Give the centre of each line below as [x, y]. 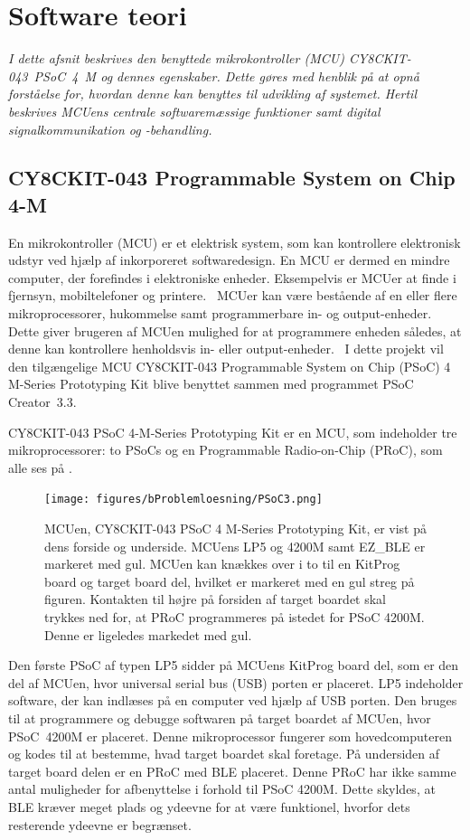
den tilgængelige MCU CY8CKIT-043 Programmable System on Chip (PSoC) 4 [230, 366]
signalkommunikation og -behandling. [110, 129]
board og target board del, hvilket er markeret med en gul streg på [230, 581]
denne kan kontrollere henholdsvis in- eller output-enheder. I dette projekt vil [226, 349]
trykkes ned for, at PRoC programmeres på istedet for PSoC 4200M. [235, 617]
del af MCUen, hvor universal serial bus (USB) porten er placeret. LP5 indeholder [236, 682]
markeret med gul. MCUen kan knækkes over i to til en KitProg [222, 564]
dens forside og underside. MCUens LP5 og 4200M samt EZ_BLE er [235, 546]
